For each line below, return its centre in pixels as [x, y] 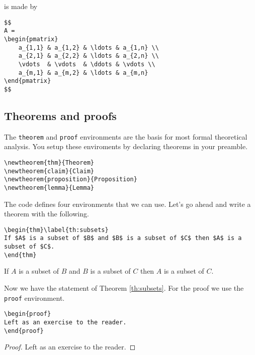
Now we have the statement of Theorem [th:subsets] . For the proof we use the [124, 287]
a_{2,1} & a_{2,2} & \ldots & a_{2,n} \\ [89, 56]
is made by [21, 6]
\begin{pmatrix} [31, 39]
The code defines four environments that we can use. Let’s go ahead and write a [127, 204]
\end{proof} [24, 331]
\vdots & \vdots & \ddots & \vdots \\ [87, 64]
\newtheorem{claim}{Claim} [49, 171]
